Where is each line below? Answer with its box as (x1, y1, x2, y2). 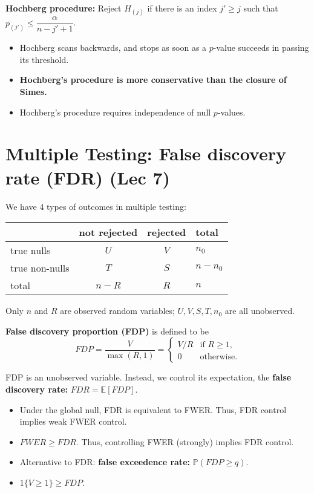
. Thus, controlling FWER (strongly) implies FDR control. (76, 435, 294, 448)
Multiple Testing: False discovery (5, 141, 286, 166)
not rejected (79, 225, 138, 240)
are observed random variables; (60, 304, 175, 317)
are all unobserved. (224, 304, 295, 317)
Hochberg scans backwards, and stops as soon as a (19, 41, 207, 54)
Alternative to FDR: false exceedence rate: (19, 455, 190, 468)
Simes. (19, 85, 47, 98)
